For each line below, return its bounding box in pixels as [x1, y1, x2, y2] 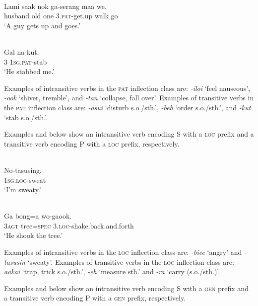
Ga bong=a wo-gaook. [4, 211, 72, 221]
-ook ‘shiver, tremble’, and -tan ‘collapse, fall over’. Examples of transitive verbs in [4, 92, 254, 103]
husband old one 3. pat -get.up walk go [4, 10, 118, 21]
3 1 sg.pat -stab [4, 56, 47, 67]
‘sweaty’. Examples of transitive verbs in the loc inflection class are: [27, 256, 234, 267]
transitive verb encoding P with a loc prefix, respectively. [4, 138, 180, 149]
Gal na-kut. [4, 46, 39, 57]
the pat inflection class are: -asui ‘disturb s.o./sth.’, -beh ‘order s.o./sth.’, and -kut [4, 102, 251, 112]
